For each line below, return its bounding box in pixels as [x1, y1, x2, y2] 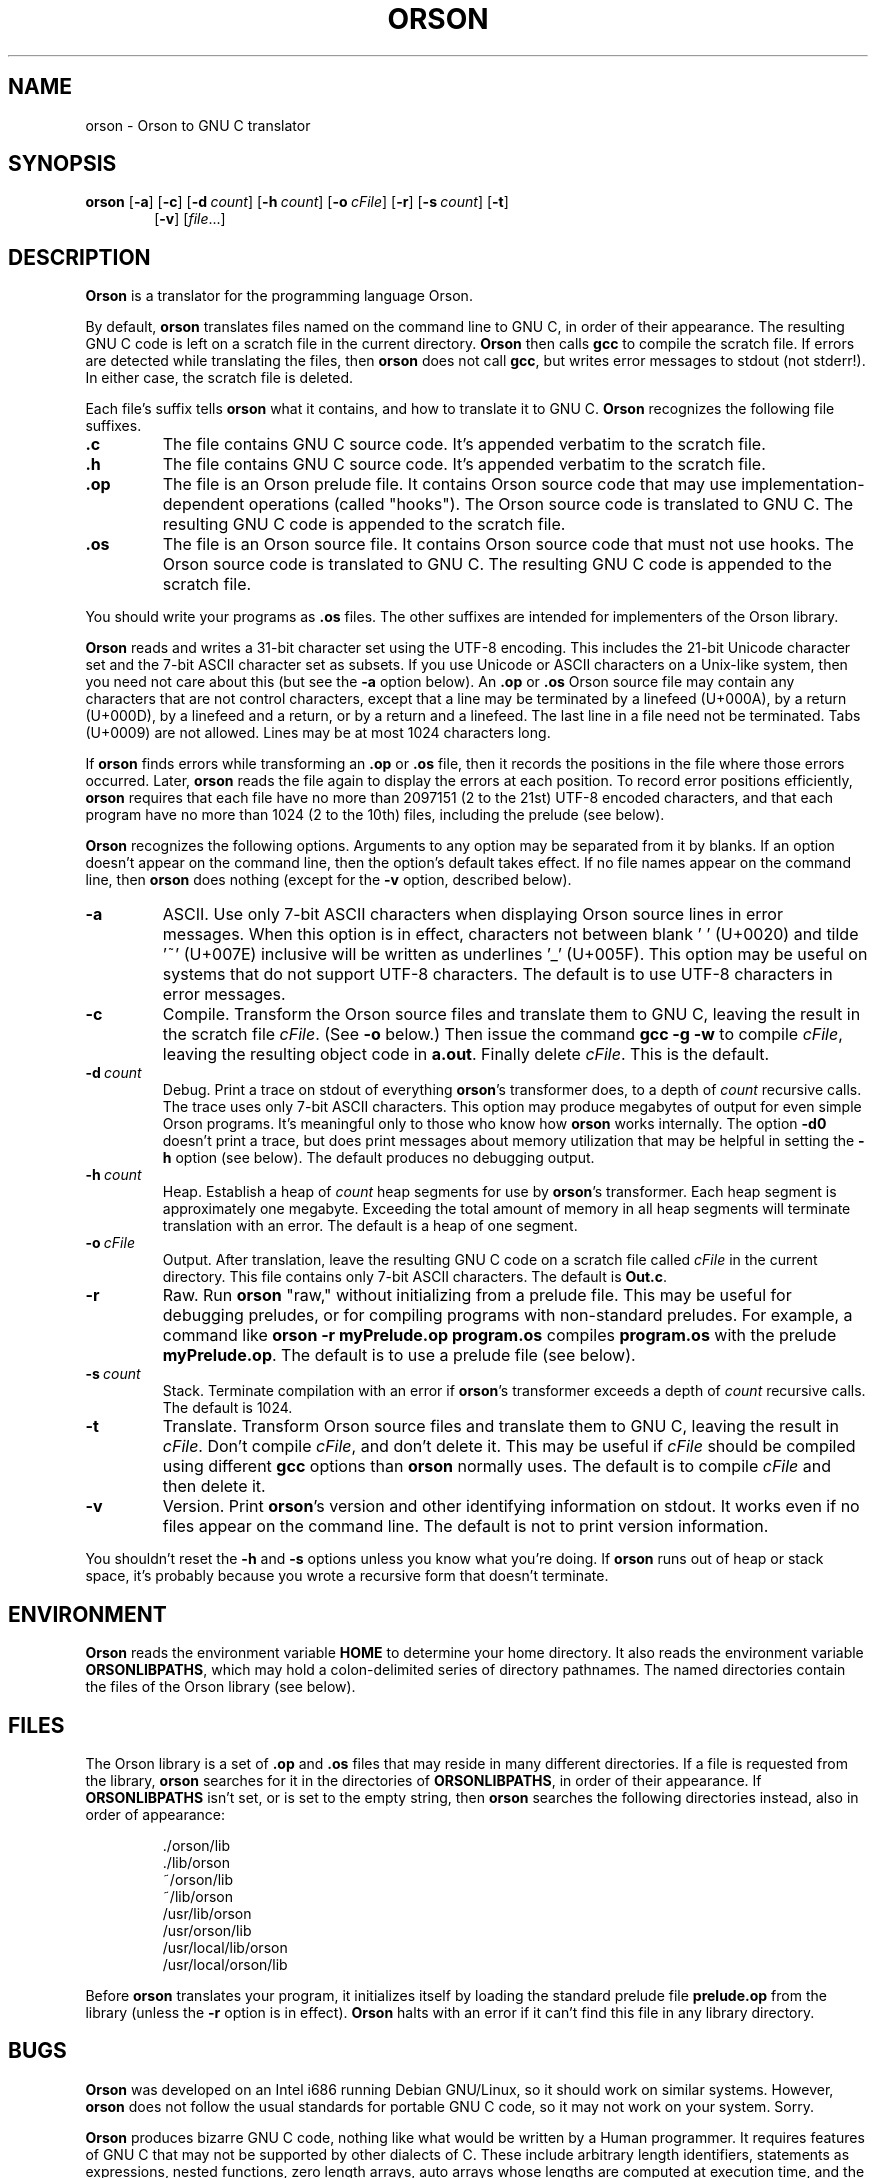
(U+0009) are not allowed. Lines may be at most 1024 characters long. [85, 724, 551, 742]
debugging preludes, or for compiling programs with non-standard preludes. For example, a [162, 1305, 853, 1326]
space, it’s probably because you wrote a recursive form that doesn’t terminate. [85, 1567, 609, 1585]
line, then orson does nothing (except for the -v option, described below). [85, 871, 572, 889]
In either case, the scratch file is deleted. [85, 369, 354, 387]
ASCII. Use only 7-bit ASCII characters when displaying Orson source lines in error [162, 904, 783, 925]
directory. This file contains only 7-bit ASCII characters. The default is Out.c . [162, 1268, 668, 1286]
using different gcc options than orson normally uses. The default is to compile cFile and [162, 1456, 832, 1477]
